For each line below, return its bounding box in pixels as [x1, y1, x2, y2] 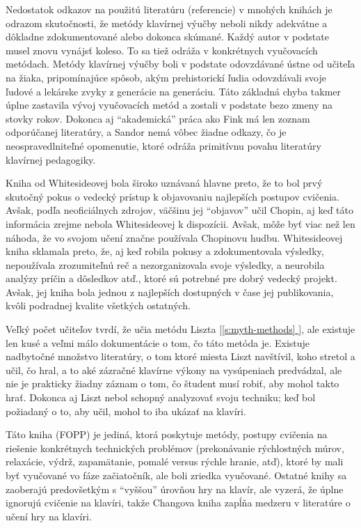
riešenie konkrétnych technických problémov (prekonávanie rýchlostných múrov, [6, 440, 344, 455]
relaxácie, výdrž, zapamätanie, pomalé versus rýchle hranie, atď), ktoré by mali [6, 454, 344, 469]
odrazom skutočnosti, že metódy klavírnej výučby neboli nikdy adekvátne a [6, 15, 328, 30]
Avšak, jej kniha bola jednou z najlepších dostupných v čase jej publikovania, [6, 284, 334, 299]
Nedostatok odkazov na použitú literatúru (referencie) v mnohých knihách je [6, 2, 332, 16]
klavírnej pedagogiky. [6, 152, 96, 166]
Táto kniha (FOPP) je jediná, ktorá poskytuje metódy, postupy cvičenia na [6, 427, 328, 442]
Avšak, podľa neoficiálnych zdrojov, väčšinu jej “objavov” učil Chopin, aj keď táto [6, 203, 353, 217]
